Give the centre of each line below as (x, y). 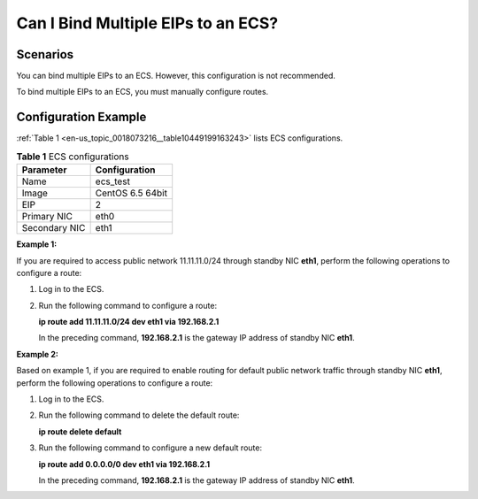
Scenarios (45, 54)
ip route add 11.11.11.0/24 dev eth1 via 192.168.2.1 (129, 322)
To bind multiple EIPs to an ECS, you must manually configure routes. (143, 92)
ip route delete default (80, 431)
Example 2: (38, 354)
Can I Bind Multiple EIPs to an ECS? (147, 23)
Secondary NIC (54, 228)
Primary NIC (47, 217)
